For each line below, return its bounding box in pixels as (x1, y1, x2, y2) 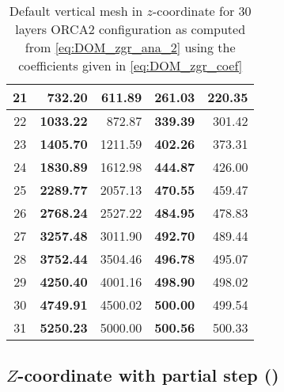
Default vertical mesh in (9, 2, 143, 20)
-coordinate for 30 (152, 2, 252, 20)
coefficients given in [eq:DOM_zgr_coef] (18, 56, 243, 74)
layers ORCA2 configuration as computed (15, 20, 246, 38)
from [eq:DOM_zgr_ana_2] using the (25, 38, 236, 56)
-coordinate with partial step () (17, 363, 279, 387)
